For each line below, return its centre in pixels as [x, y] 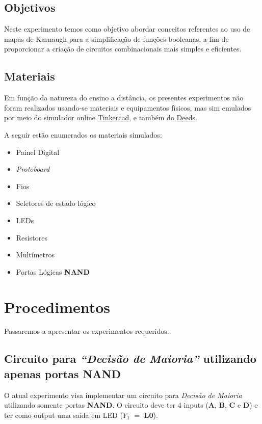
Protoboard [33, 169]
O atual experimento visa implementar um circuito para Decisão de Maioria [123, 395]
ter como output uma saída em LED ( [63, 415]
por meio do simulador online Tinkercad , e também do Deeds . [101, 117]
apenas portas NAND [63, 373]
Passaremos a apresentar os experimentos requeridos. [87, 331]
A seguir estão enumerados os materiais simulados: [83, 134]
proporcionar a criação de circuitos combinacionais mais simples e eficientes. [123, 49]
